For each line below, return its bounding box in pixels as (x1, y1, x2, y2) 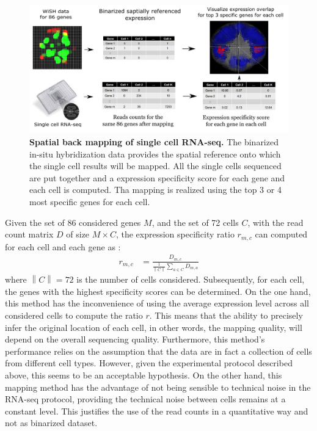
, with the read (247, 215, 304, 228)
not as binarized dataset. (5, 416, 98, 429)
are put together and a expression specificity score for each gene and (29, 171, 285, 184)
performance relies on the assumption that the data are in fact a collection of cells (5, 344, 312, 357)
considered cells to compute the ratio (5, 308, 143, 321)
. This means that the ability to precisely (149, 308, 303, 321)
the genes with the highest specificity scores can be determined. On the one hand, (5, 284, 311, 297)
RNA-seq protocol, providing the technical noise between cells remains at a (5, 393, 286, 405)
